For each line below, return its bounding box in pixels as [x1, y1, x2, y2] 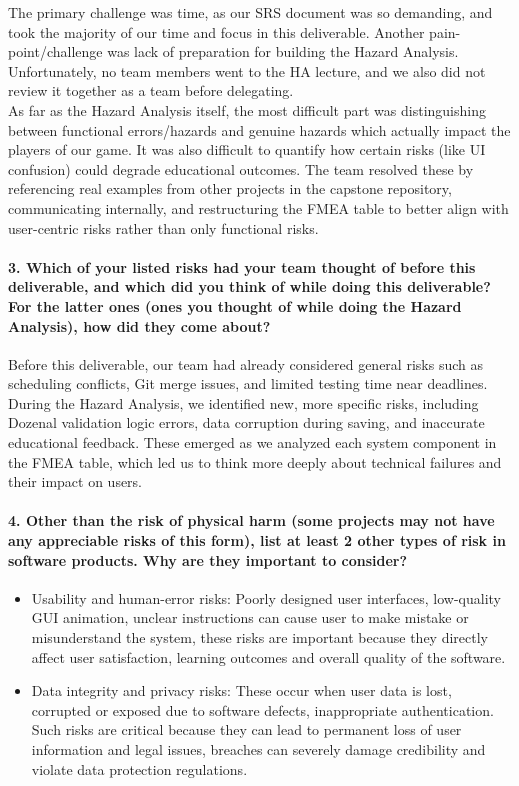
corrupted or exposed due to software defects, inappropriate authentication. [31, 699, 494, 720]
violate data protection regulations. [31, 758, 248, 779]
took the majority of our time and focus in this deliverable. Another [8, 21, 425, 42]
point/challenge [8, 41, 103, 62]
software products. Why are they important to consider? [8, 549, 408, 570]
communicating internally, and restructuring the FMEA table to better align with [8, 197, 509, 218]
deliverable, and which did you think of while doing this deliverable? [8, 276, 491, 297]
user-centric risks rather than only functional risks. [8, 217, 319, 238]
